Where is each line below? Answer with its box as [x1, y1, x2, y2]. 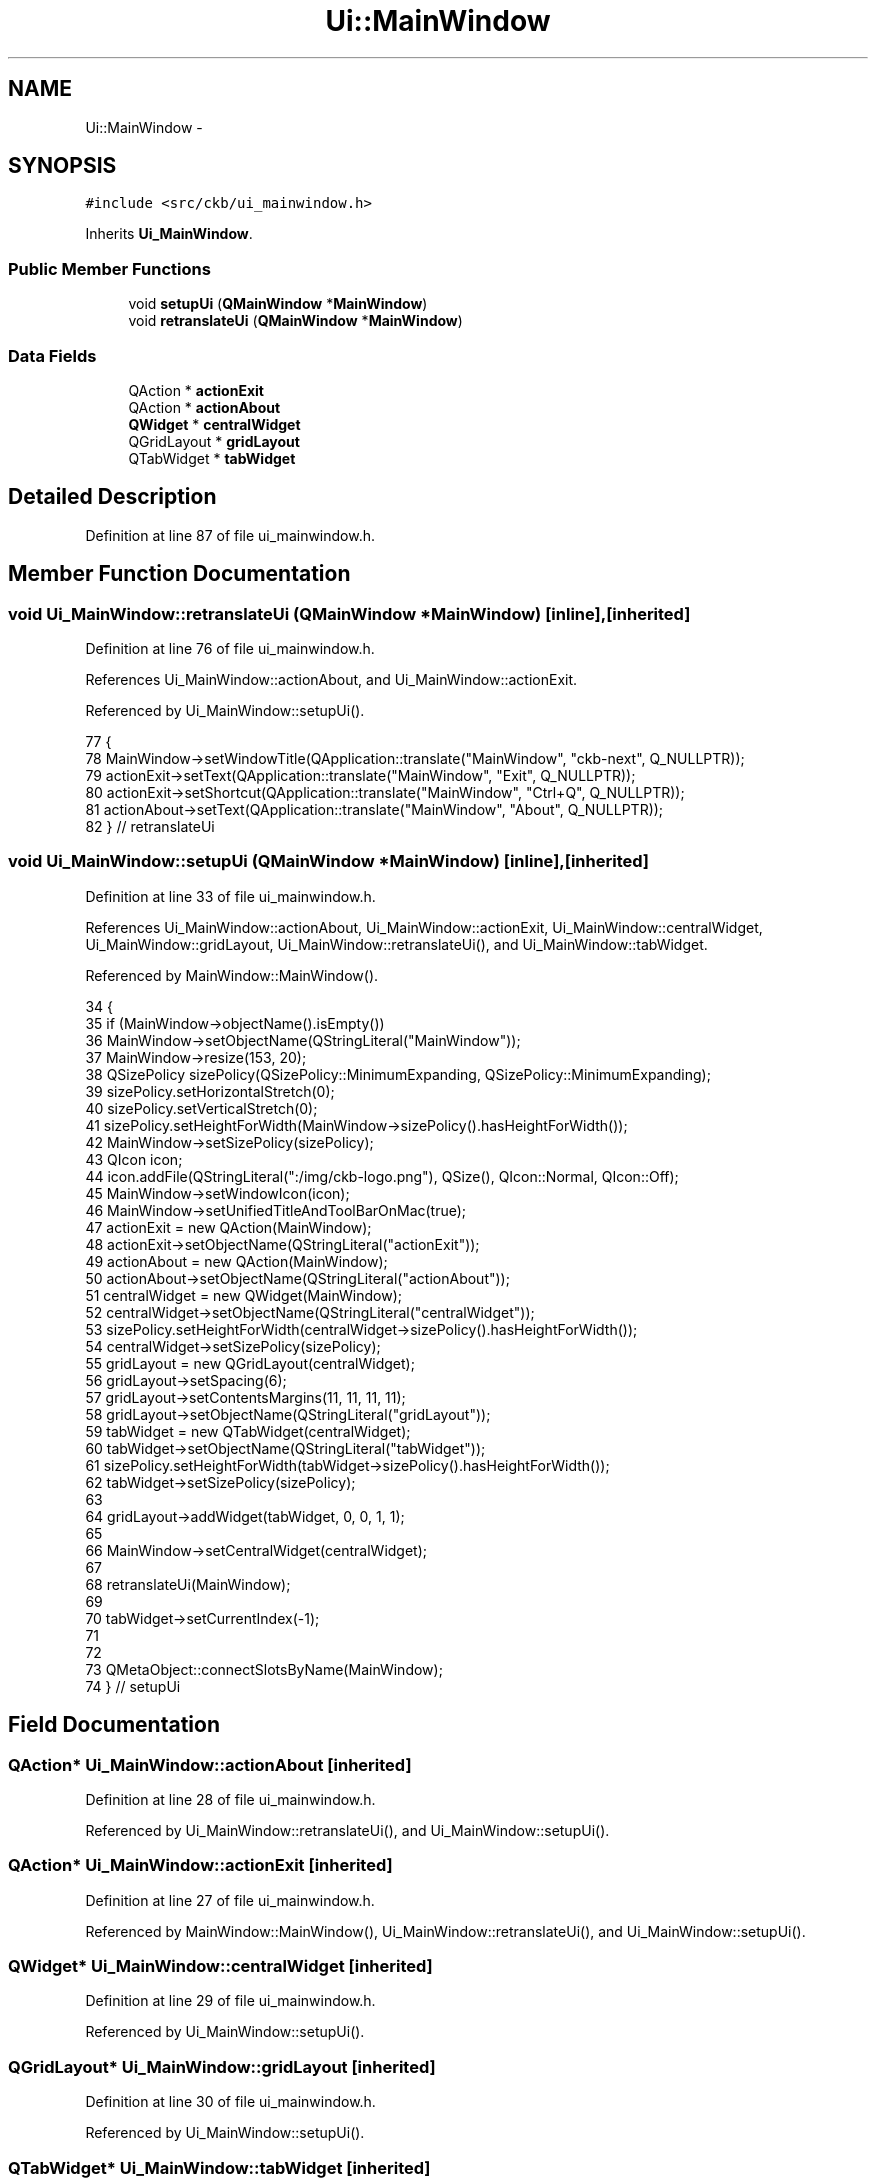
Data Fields [8, 345, 97, 366]
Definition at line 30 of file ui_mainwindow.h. [85, 2093, 376, 2111]
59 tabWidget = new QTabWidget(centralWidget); [85, 1422, 411, 1440]
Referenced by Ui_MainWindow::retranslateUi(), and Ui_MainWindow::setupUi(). [85, 1821, 610, 1839]
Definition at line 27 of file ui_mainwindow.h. [85, 1891, 375, 1909]
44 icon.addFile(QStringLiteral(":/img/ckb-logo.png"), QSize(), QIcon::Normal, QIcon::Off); [85, 1167, 679, 1185]
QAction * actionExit [128, 381, 264, 399]
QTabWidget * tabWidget [128, 449, 296, 467]
